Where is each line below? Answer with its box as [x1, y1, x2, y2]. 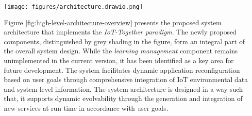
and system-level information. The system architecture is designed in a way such [4, 83, 243, 94]
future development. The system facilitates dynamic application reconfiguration [4, 65, 240, 75]
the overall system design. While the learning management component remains [4, 46, 238, 56]
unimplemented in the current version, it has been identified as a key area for [4, 55, 234, 66]
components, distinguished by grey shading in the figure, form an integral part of [4, 36, 245, 46]
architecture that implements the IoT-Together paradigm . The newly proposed [4, 27, 236, 37]
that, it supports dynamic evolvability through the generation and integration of [4, 93, 243, 103]
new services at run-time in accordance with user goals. [4, 103, 168, 113]
